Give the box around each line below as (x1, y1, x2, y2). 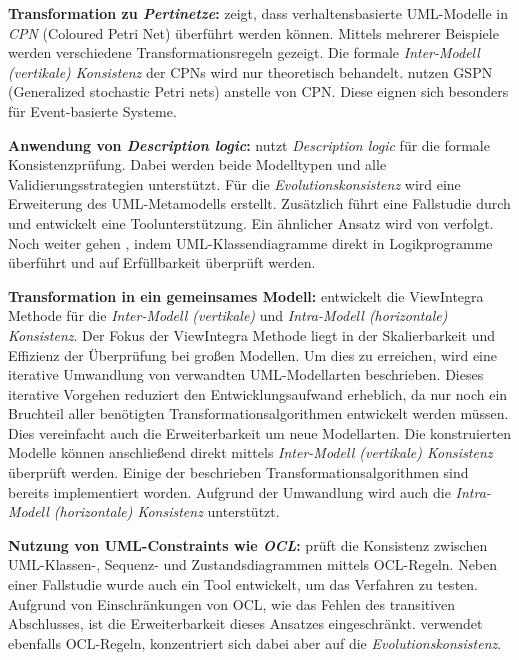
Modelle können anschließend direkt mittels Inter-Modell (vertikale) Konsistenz (8, 442, 493, 463)
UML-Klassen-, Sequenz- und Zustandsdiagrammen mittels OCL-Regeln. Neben (8, 554, 498, 575)
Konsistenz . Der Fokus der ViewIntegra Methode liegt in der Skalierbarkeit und (8, 324, 496, 345)
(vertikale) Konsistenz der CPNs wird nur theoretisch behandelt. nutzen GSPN (8, 61, 493, 82)
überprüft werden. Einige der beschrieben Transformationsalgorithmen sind (8, 462, 469, 483)
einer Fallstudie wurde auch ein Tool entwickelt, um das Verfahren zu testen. (8, 574, 478, 595)
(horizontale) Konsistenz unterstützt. (53, 501, 280, 522)
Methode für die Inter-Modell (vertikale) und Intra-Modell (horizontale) (8, 305, 448, 326)
